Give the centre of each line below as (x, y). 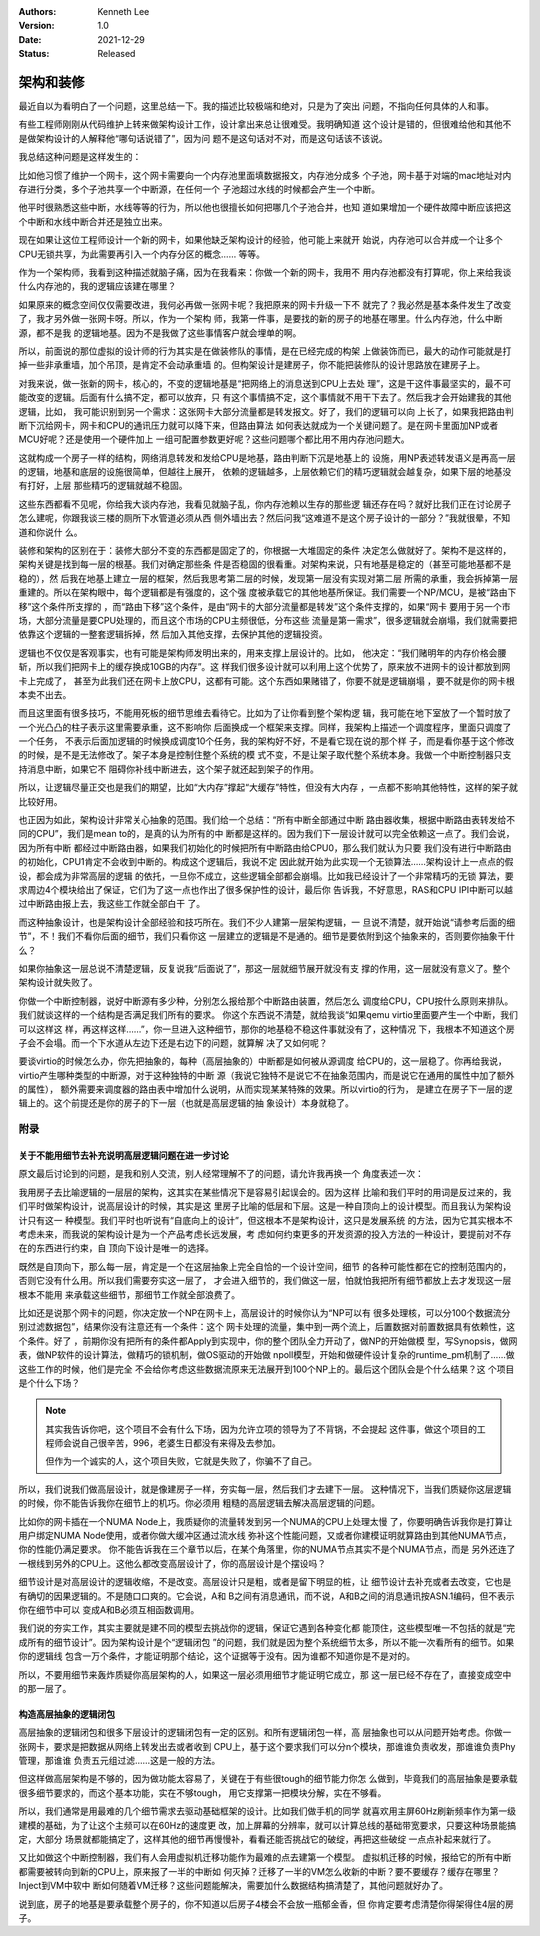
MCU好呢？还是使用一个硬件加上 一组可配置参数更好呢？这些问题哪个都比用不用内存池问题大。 (214, 439)
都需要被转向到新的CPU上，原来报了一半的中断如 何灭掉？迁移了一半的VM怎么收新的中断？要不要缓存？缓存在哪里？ (259, 1871)
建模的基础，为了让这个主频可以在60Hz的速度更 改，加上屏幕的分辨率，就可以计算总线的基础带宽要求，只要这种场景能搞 (267, 1825)
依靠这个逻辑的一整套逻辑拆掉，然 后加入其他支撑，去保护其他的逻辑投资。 (173, 634)
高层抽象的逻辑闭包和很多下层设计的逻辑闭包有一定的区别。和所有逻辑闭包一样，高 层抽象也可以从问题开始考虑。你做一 (265, 1732)
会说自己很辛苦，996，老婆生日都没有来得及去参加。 (172, 1443)
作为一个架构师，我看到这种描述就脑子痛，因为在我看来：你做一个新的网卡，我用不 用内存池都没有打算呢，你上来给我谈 (265, 272)
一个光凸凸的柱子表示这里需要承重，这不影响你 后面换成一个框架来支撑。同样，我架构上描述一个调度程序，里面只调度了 (265, 727)
